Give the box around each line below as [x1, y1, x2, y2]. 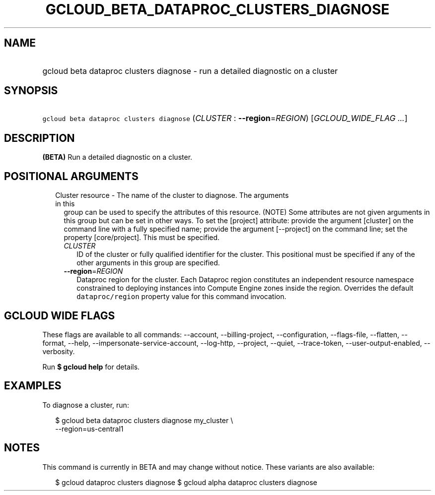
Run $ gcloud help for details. [42, 362, 140, 371]
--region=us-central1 [55, 424, 124, 433]
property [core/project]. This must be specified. [64, 233, 220, 242]
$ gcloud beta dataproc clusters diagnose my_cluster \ [55, 416, 233, 425]
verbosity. [42, 347, 75, 356]
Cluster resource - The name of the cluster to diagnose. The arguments [55, 191, 289, 200]
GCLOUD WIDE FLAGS [4, 309, 115, 322]
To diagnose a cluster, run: [42, 400, 129, 409]
